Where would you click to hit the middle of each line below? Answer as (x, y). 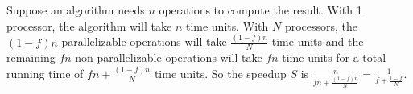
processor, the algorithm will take (89, 25)
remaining (31, 57)
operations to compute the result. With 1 (260, 10)
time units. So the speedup (220, 74)
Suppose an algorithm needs (76, 10)
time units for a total (334, 57)
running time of (45, 74)
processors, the (321, 25)
